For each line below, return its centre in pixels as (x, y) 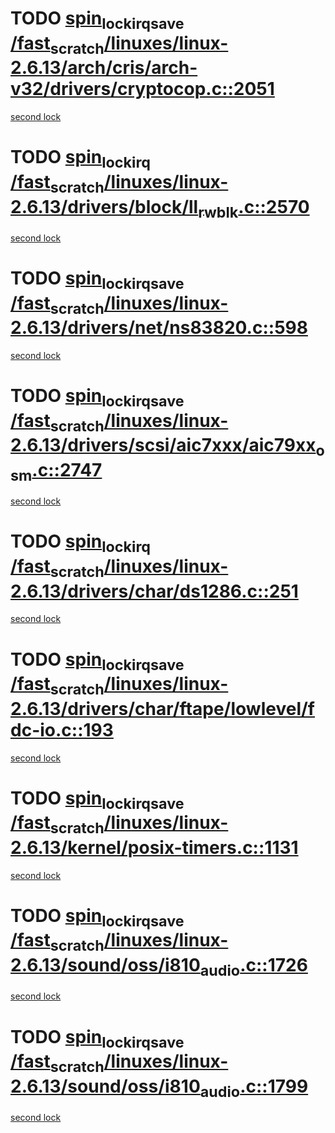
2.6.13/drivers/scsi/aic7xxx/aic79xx (163, 445)
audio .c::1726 (253, 967)
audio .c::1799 (254, 1088)
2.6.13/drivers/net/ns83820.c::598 (159, 328)
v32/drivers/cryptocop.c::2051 (142, 89)
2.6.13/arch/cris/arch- (104, 68)
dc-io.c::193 (62, 729)
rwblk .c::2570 (254, 208)
